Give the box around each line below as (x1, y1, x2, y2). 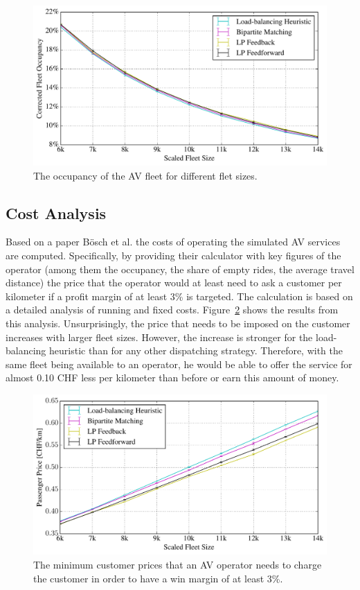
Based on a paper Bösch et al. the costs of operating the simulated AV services (6, 234, 341, 249)
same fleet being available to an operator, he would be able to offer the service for (6, 356, 352, 371)
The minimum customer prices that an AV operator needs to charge (33, 557, 322, 572)
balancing (6, 343, 46, 358)
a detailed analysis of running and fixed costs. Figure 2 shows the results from (6, 302, 339, 317)
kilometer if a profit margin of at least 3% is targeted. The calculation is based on (6, 288, 353, 303)
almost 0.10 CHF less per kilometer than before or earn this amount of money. (6, 370, 339, 385)
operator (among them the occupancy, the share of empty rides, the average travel (6, 261, 354, 276)
